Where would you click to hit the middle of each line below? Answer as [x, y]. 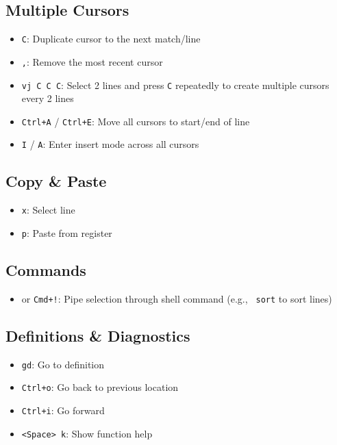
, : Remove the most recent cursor [92, 61]
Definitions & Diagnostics [98, 335]
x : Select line [48, 210]
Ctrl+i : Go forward [63, 410]
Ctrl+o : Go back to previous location [100, 387]
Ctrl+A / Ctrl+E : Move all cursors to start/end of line [136, 121]
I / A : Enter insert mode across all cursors [110, 144]
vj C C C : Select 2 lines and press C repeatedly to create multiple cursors [175, 85]
